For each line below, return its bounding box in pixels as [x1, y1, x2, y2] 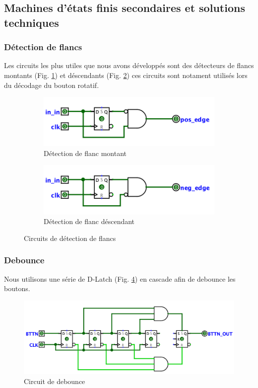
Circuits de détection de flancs [24, 233, 116, 243]
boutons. [4, 283, 30, 294]
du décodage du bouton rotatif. [4, 79, 99, 90]
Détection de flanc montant [44, 148, 127, 158]
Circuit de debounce [24, 376, 85, 386]
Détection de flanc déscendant [44, 216, 135, 227]
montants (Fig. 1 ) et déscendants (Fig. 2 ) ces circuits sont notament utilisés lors [4, 70, 248, 80]
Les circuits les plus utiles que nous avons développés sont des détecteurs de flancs [4, 60, 254, 71]
